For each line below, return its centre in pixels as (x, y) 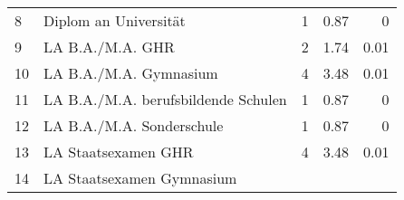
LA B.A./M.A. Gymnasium (131, 73)
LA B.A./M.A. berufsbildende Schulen (165, 99)
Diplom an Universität (115, 20)
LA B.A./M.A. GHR (109, 47)
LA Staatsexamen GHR (119, 152)
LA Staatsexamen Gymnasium (140, 178)
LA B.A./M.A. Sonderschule (134, 125)
